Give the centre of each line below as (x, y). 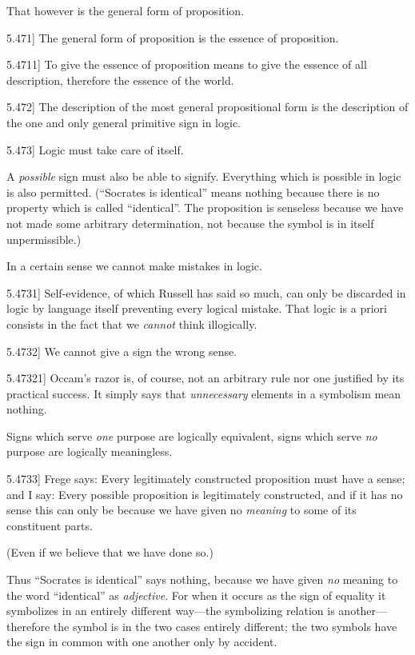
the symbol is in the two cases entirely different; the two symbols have (225, 626)
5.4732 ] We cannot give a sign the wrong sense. (122, 351)
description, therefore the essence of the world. (120, 80)
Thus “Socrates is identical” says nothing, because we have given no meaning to (202, 579)
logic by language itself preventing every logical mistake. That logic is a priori (197, 308)
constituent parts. (50, 525)
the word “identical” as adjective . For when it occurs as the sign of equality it (196, 595)
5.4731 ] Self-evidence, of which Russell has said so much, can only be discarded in (206, 292)
